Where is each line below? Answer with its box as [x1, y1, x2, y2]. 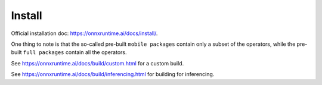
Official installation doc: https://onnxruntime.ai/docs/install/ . [11, 30, 158, 37]
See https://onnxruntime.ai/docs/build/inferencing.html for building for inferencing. [11, 71, 215, 78]
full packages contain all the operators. [23, 49, 127, 56]
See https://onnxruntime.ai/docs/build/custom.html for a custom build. [11, 59, 184, 67]
